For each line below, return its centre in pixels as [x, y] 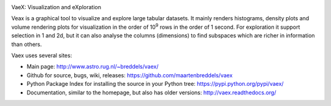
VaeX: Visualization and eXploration [56, 7]
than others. [27, 44]
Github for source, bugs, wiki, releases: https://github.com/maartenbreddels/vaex [130, 75]
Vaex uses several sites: [42, 55]
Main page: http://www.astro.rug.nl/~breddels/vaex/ [93, 67]
